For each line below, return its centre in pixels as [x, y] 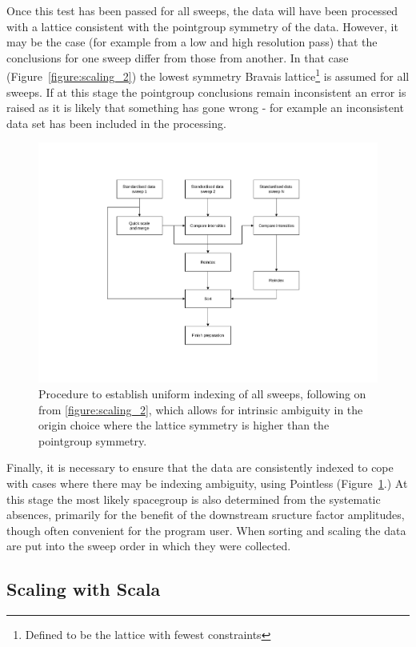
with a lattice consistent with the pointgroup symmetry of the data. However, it [202, 26]
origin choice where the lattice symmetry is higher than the [184, 425]
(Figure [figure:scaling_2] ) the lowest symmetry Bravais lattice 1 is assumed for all [208, 75]
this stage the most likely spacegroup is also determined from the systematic [194, 499]
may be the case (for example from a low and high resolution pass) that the [192, 42]
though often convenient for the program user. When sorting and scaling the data [206, 530]
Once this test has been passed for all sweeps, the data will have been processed [202, 10]
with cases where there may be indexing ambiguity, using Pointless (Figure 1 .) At [207, 483]
